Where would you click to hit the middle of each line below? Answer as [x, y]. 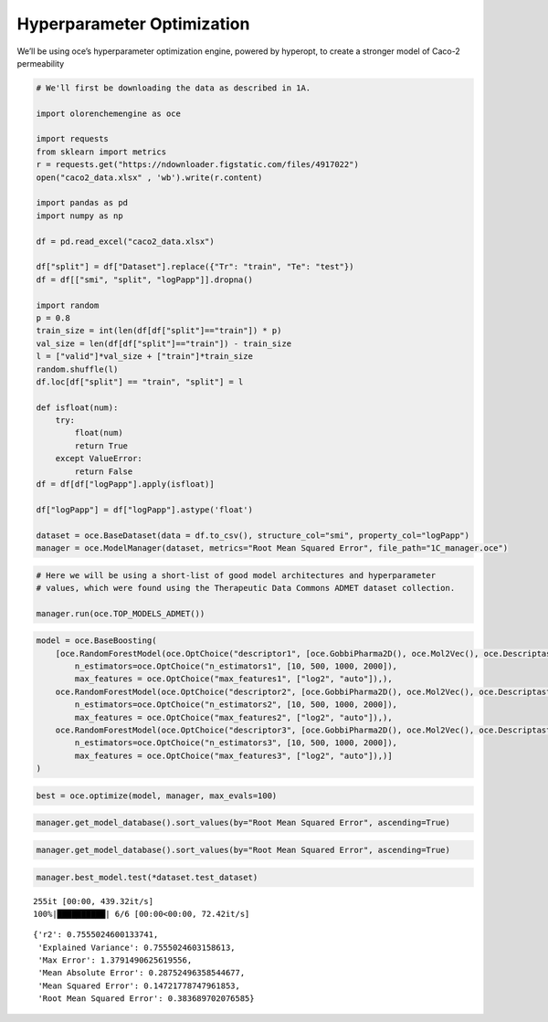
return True [101, 446]
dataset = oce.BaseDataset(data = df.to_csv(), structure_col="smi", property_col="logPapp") [253, 535]
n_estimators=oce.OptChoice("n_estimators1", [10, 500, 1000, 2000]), [236, 666]
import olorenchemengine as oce [109, 113]
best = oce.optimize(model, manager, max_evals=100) [157, 795]
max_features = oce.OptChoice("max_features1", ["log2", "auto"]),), [233, 679]
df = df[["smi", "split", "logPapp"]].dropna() [144, 279]
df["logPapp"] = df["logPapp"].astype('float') [144, 510]
